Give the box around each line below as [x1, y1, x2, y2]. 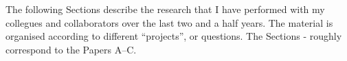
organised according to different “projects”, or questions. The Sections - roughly [5, 29, 342, 43]
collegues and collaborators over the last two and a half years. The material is [5, 15, 333, 29]
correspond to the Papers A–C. [5, 42, 137, 56]
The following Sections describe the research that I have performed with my [5, 2, 325, 16]
